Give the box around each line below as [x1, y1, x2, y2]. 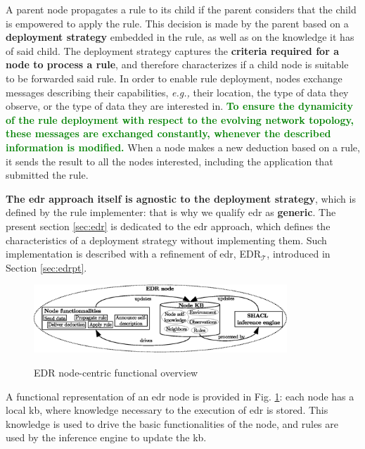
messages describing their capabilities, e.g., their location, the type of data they [6, 84, 349, 99]
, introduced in [267, 246, 331, 261]
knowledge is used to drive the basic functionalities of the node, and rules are [6, 416, 339, 431]
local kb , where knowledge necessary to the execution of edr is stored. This [6, 403, 328, 417]
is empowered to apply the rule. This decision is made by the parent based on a [6, 15, 349, 30]
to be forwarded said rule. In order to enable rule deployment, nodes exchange [6, 70, 342, 85]
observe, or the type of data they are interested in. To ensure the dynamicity [6, 99, 353, 113]
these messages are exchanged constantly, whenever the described [6, 126, 331, 141]
